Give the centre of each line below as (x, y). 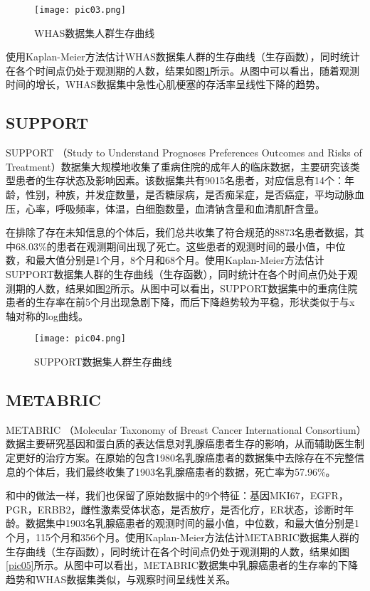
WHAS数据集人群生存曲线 (95, 32)
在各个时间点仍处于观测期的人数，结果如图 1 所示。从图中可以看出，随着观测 (183, 70)
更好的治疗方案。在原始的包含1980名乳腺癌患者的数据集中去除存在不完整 (185, 457)
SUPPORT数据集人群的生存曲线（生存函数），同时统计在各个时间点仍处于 (177, 273)
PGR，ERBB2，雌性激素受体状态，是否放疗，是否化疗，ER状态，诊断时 (175, 509)
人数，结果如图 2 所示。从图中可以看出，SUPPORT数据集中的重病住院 (196, 288)
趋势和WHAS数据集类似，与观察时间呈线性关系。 (121, 579)
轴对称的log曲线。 (47, 315)
